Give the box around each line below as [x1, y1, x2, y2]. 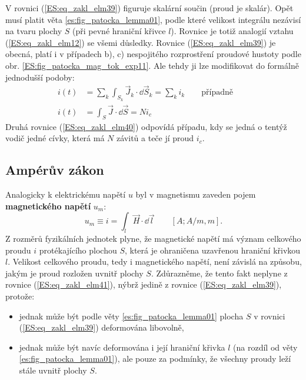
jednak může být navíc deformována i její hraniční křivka [19, 341, 225, 353]
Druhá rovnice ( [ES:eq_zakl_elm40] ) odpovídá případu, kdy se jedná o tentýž [5, 120, 287, 132]
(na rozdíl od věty [233, 341, 298, 353]
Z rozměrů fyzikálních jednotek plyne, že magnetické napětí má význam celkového [5, 232, 301, 245]
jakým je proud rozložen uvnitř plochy [5, 266, 144, 279]
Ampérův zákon [5, 161, 104, 179]
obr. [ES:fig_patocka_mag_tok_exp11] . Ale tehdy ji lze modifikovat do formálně [5, 59, 299, 71]
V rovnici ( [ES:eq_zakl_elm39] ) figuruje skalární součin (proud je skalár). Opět [5, 2, 294, 14]
